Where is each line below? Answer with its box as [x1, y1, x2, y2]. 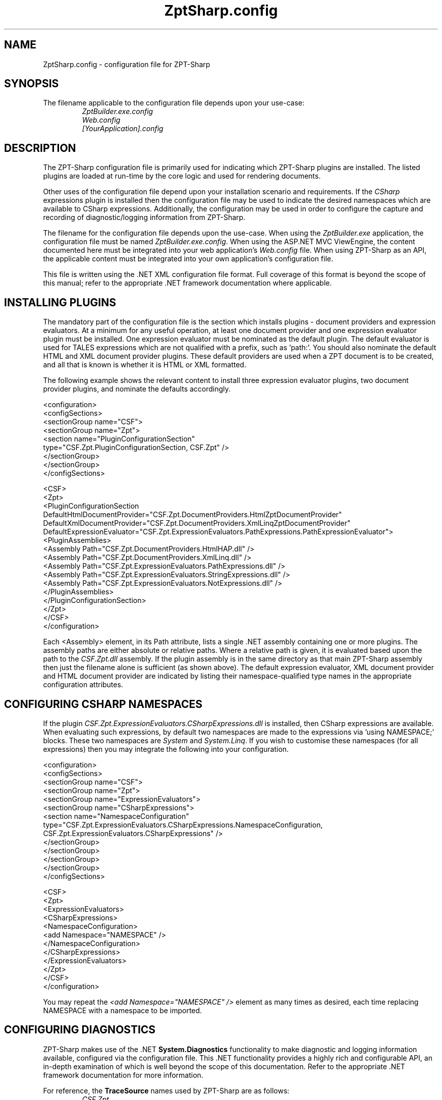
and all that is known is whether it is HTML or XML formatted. [43, 360, 246, 369]
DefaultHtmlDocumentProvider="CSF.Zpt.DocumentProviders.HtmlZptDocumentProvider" [43, 510, 342, 519]
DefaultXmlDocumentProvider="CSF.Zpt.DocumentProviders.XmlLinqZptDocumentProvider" [43, 519, 351, 528]
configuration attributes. [43, 680, 123, 689]
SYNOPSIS [4, 77, 59, 90]
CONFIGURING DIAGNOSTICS [4, 1023, 156, 1036]
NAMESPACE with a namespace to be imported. [43, 1006, 202, 1015]
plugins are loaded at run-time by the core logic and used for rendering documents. [43, 172, 321, 181]
